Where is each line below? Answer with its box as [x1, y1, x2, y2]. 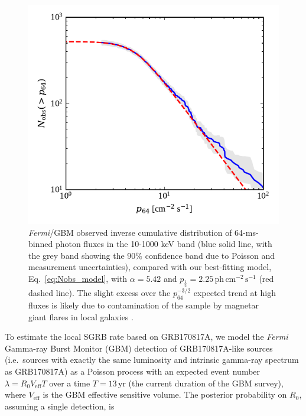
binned [28, 238, 53, 250]
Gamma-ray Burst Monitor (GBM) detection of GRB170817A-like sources [5, 342, 273, 354]
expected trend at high [193, 287, 276, 299]
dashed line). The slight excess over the [28, 287, 171, 299]
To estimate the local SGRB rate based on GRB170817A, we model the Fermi [5, 330, 288, 343]
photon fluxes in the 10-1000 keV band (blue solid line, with [55, 238, 272, 250]
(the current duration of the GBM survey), [128, 376, 284, 389]
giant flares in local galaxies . [28, 310, 134, 323]
